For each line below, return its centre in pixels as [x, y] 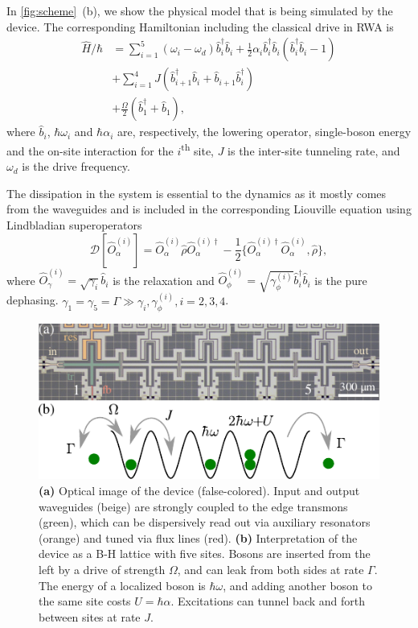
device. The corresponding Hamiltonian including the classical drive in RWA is [200, 26]
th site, [197, 149]
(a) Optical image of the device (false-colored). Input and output [199, 491]
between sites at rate [90, 616]
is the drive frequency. [76, 166]
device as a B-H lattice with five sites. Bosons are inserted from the [205, 554]
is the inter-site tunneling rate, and [314, 150]
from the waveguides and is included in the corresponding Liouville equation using [209, 209]
